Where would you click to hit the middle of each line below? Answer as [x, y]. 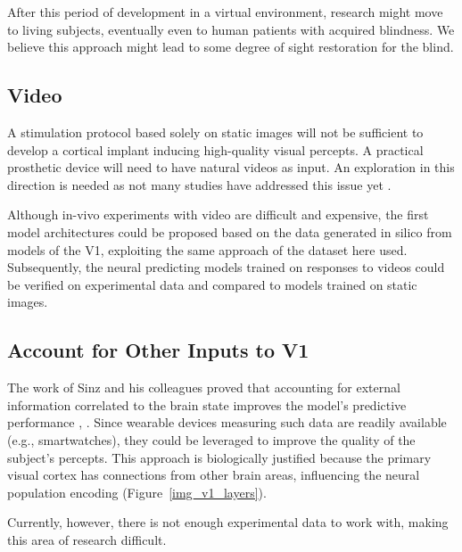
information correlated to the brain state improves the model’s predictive [207, 404]
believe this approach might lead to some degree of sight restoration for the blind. [231, 47]
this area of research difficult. [87, 539]
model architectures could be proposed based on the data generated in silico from [230, 231]
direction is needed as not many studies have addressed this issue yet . [199, 184]
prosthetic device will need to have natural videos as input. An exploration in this [231, 167]
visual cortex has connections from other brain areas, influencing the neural [214, 475]
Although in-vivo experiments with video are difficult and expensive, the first [218, 214]
